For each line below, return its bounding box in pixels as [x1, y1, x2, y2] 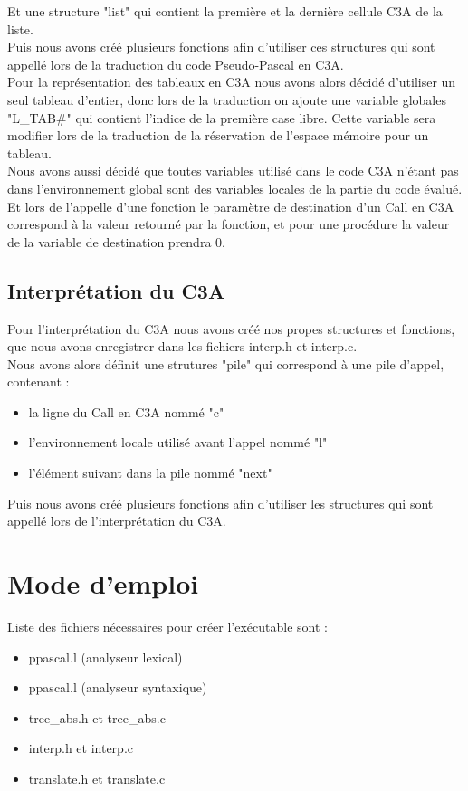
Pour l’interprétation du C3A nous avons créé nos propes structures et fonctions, [7, 319, 455, 338]
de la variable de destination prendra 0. [7, 232, 225, 251]
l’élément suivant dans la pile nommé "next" [28, 463, 272, 482]
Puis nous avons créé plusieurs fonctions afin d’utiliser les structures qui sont [7, 493, 434, 512]
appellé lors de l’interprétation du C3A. [7, 511, 226, 530]
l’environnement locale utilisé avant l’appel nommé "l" [28, 433, 328, 452]
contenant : [7, 372, 70, 391]
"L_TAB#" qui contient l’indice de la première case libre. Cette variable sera [7, 108, 436, 127]
